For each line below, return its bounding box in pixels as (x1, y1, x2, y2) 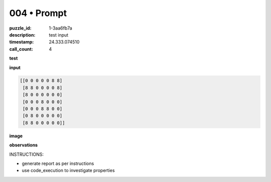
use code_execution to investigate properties (22, 167, 115, 173)
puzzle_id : (9, 25, 32, 31)
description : (9, 32, 36, 38)
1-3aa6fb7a (49, 25, 72, 31)
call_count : (9, 46, 34, 52)
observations (9, 142, 38, 148)
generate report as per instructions (22, 160, 94, 166)
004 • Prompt (9, 8, 67, 19)
